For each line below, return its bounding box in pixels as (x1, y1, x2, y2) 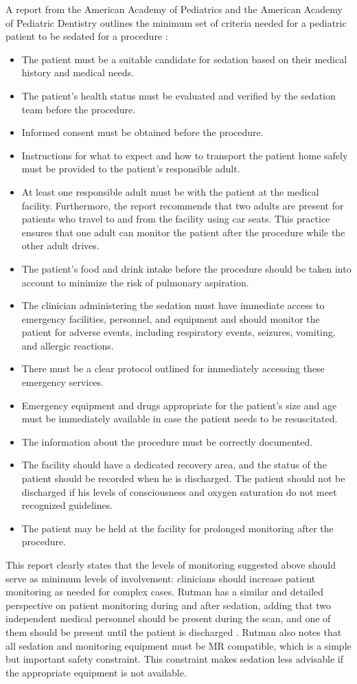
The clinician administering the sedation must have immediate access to (21, 298, 325, 312)
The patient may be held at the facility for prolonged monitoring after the (21, 521, 334, 535)
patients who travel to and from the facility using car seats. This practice (21, 212, 330, 226)
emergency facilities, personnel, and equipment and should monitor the (21, 311, 320, 326)
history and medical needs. (21, 65, 134, 80)
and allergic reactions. (21, 338, 114, 352)
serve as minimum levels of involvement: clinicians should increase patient (5, 571, 316, 585)
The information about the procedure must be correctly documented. (21, 434, 313, 448)
